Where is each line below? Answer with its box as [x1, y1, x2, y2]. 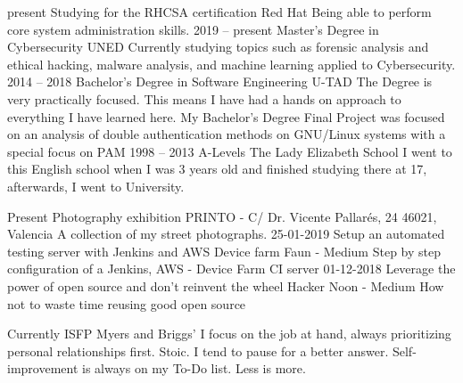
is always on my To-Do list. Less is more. [82, 359, 306, 378]
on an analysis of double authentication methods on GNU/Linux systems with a [7, 125, 446, 143]
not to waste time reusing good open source [7, 294, 246, 313]
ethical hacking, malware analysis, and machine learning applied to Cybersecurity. [7, 54, 456, 73]
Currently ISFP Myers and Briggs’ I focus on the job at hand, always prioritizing [7, 324, 451, 343]
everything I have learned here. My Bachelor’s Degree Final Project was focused [7, 107, 445, 126]
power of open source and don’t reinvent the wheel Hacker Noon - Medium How [7, 276, 444, 295]
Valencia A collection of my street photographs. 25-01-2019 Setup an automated [7, 224, 445, 243]
